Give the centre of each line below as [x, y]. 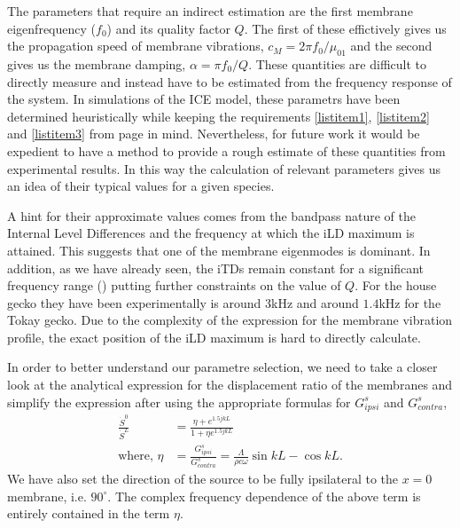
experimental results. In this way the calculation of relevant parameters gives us [224, 168]
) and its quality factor [168, 28]
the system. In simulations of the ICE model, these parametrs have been [204, 99]
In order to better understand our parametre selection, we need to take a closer [222, 367]
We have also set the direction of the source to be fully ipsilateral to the [203, 479]
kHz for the [410, 302]
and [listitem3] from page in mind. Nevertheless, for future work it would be [214, 134]
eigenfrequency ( [51, 28]
